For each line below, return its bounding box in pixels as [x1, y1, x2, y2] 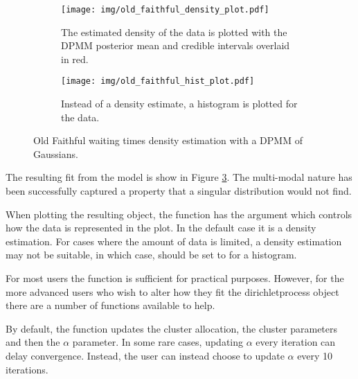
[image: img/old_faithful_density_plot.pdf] [61, 5, 269, 15]
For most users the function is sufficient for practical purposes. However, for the [6, 271, 344, 285]
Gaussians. [33, 146, 78, 161]
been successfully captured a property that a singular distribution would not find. [6, 184, 352, 198]
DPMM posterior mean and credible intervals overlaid [61, 38, 290, 53]
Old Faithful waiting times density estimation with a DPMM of [33, 133, 303, 148]
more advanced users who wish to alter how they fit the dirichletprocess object [6, 284, 339, 299]
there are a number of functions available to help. [6, 298, 215, 312]
